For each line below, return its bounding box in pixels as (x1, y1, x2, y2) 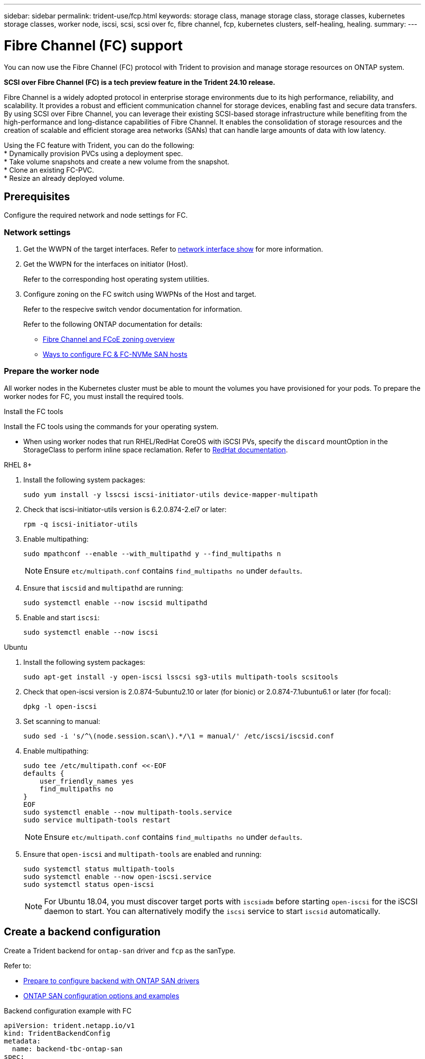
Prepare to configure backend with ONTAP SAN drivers (23, 976, 199, 985)
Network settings (4, 227, 71, 237)
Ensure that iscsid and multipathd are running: (23, 583, 183, 592)
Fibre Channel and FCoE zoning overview (43, 335, 175, 344)
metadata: (4, 1037, 41, 1045)
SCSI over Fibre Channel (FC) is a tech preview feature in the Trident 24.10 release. (4, 78, 276, 86)
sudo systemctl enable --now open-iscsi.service (23, 872, 212, 881)
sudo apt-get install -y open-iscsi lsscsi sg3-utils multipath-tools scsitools (23, 673, 339, 681)
